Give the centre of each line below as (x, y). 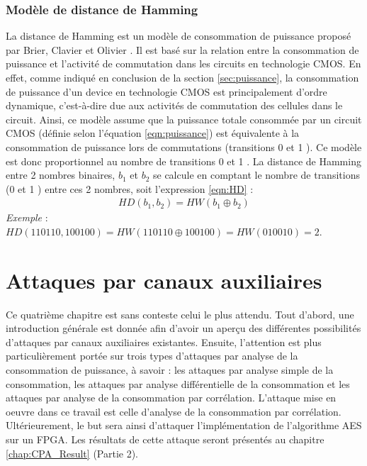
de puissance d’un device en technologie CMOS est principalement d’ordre (166, 91)
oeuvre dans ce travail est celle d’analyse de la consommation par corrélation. (174, 411)
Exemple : (27, 217)
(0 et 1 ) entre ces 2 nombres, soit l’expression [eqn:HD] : (130, 188)
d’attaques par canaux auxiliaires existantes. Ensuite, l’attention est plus (164, 342)
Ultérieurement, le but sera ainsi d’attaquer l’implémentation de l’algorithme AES (184, 425)
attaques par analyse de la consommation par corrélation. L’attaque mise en (171, 398)
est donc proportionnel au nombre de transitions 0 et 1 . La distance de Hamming (183, 161)
